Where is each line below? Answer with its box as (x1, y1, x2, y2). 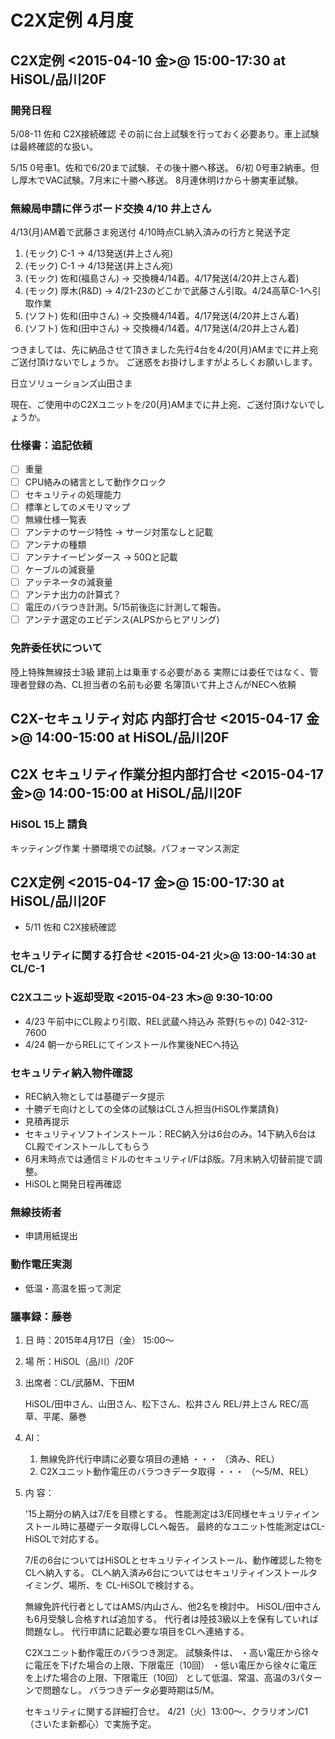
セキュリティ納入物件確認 (10, 1066, 133, 1080)
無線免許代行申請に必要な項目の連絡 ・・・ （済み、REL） (39, 1452, 280, 1465)
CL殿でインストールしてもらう (24, 1140, 150, 1152)
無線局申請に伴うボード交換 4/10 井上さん (10, 201, 212, 215)
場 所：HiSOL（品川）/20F (24, 1355, 135, 1367)
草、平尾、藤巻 (24, 1410, 87, 1422)
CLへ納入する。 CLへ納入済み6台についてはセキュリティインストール (24, 1566, 309, 1578)
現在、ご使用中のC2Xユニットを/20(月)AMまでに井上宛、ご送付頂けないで (10, 399, 317, 411)
